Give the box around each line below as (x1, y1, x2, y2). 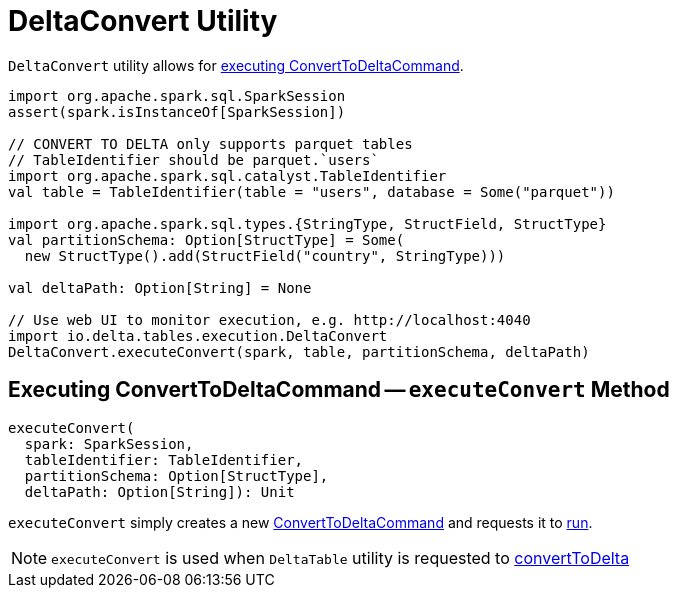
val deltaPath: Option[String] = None (8, 279, 312, 296)
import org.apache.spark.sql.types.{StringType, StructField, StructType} (8, 215, 607, 232)
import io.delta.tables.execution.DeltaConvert (8, 327, 388, 344)
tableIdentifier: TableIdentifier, (24, 451, 304, 468)
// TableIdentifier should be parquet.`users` (8, 151, 379, 168)
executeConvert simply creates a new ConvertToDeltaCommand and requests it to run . (8, 513, 593, 531)
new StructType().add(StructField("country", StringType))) (24, 247, 506, 264)
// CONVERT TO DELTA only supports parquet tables (8, 135, 413, 152)
